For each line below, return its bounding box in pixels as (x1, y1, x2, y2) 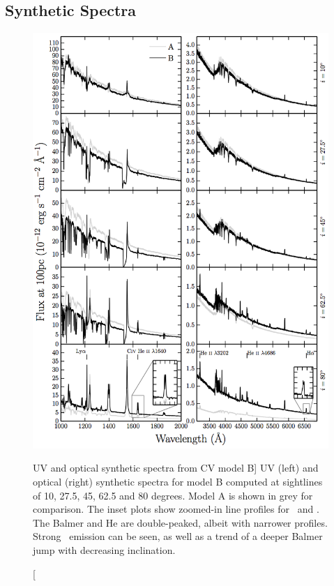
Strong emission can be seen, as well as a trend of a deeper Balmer (33, 529, 323, 543)
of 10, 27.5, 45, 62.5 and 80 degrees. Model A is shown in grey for (33, 488, 313, 502)
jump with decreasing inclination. (33, 542, 176, 557)
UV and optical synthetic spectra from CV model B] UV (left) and (33, 460, 319, 475)
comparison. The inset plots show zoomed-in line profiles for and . (33, 502, 319, 516)
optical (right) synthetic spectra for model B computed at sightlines (33, 474, 323, 488)
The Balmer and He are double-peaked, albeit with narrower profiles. (33, 515, 328, 529)
